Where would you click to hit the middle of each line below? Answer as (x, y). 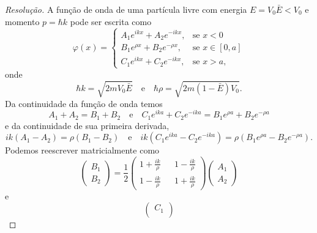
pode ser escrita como (111, 21)
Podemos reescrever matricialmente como (82, 150)
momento (22, 21)
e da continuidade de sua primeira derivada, (87, 125)
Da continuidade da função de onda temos (84, 103)
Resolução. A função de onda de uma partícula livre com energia (126, 9)
